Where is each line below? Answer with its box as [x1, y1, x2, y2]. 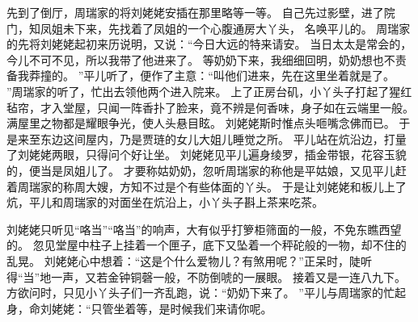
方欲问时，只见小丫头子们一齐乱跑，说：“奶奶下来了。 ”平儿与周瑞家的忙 [6, 284, 395, 301]
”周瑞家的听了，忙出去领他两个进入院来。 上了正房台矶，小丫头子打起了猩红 [6, 82, 412, 99]
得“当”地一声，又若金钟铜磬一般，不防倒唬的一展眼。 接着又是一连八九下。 [6, 268, 406, 285]
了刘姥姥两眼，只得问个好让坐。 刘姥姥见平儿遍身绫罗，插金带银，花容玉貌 [6, 146, 407, 163]
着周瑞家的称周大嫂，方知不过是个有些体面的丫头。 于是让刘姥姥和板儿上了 [6, 178, 407, 194]
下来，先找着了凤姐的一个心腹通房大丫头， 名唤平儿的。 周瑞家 [74, 19, 411, 36]
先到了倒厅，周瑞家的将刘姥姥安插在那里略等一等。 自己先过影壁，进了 [6, 4, 384, 20]
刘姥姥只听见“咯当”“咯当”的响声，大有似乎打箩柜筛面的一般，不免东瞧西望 [6, 220, 402, 237]
